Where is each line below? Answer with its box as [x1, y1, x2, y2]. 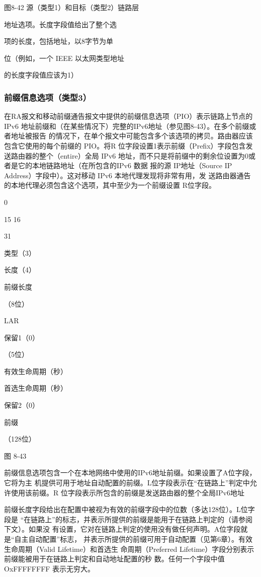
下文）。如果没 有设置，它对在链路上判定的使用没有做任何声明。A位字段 [4, 524, 241, 534]
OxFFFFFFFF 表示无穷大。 [4, 563, 95, 573]
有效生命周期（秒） [4, 366, 67, 376]
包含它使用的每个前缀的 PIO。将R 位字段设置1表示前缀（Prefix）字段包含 [4, 140, 246, 151]
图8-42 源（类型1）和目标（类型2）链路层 [4, 2, 139, 12]
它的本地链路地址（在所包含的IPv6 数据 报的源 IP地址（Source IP [18, 160, 232, 171]
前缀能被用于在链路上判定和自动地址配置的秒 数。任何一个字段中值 [4, 553, 225, 564]
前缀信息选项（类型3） [4, 91, 91, 103]
